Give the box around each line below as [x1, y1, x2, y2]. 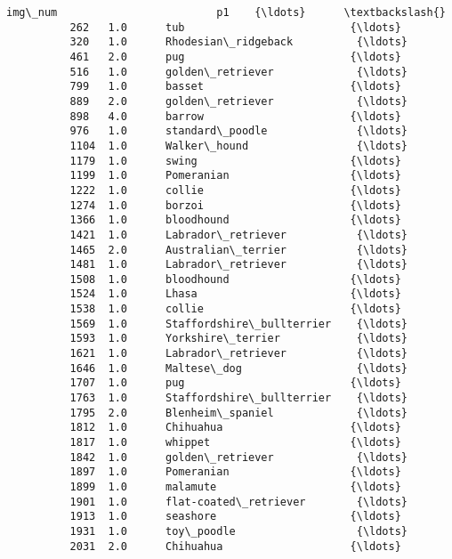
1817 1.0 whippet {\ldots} [69, 436, 401, 450]
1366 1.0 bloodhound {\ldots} [69, 214, 401, 227]
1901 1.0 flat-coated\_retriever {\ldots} [69, 495, 408, 508]
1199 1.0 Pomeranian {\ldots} [69, 169, 401, 182]
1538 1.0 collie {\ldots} [69, 303, 401, 316]
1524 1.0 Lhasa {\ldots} [69, 288, 401, 301]
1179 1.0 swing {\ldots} [69, 154, 401, 167]
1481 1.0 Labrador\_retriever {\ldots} [69, 258, 408, 271]
